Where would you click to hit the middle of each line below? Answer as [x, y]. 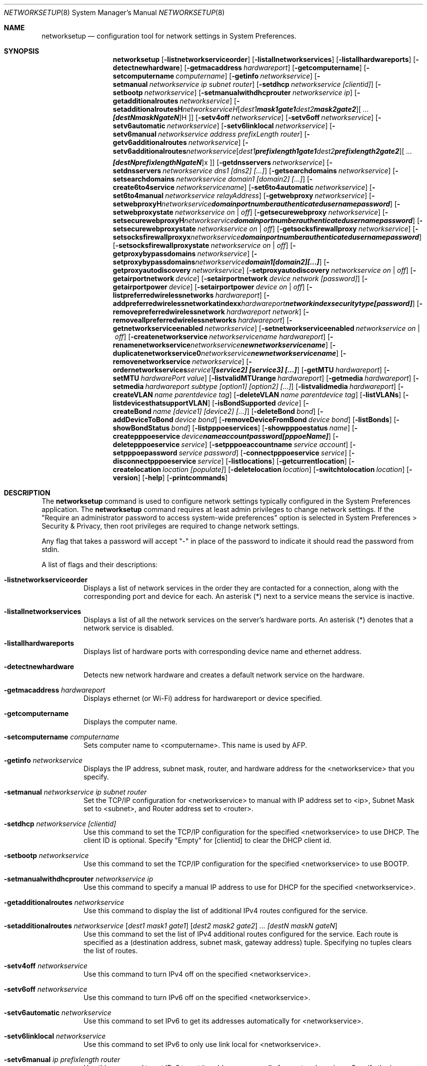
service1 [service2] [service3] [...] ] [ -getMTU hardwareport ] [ [287, 370]
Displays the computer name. [130, 722]
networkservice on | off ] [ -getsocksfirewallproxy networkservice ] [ [306, 229]
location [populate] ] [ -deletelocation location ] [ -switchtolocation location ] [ [286, 469]
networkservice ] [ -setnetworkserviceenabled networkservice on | [312, 328]
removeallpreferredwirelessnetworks [175, 320]
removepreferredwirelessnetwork [169, 312]
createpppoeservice [146, 436]
